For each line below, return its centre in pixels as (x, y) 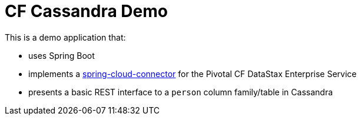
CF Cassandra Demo (86, 11)
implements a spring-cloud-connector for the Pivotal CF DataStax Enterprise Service (193, 74)
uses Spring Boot (62, 55)
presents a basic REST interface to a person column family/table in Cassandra (181, 92)
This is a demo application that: (65, 37)
